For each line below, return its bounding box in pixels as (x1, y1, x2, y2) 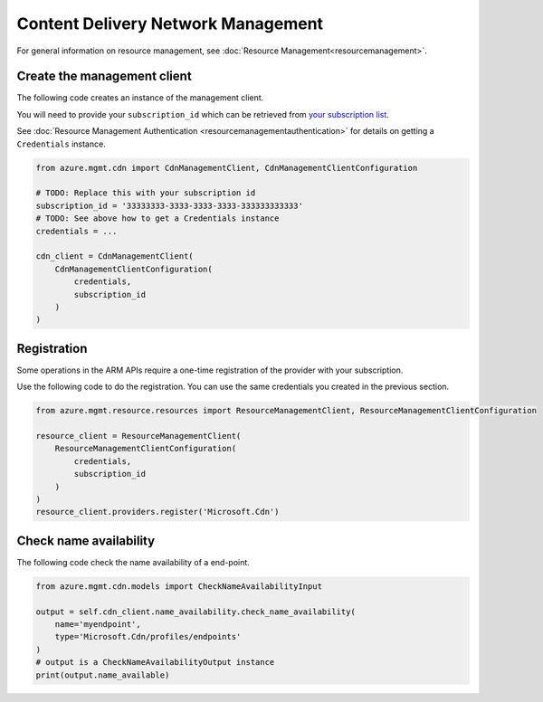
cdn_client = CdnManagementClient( (35, 251, 194, 261)
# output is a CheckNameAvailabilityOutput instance (35, 657, 275, 668)
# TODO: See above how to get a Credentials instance (35, 213, 280, 223)
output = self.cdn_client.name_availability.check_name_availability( (35, 606, 357, 617)
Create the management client (16, 69, 192, 84)
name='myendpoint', (54, 619, 142, 629)
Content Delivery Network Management (16, 14, 324, 33)
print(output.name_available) (35, 669, 170, 680)
